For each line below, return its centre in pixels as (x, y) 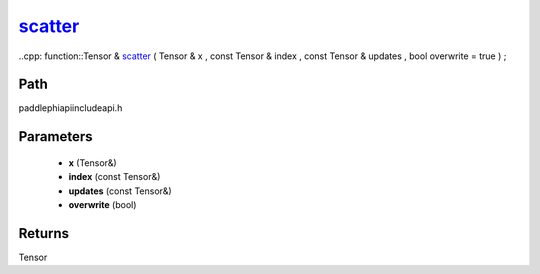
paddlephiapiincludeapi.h (70, 108)
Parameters (55, 136)
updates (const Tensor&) (120, 191)
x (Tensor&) (92, 162)
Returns (44, 233)
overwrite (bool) (102, 205)
